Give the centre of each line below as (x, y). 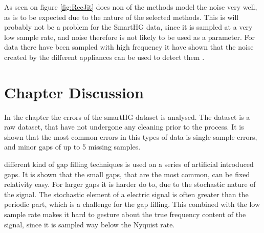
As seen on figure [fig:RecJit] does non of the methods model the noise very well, (131, 7)
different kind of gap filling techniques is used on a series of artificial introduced (129, 164)
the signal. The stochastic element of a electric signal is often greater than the (126, 194)
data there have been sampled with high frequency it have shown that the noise (129, 47)
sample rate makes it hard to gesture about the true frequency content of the (125, 214)
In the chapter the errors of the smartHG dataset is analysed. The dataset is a (127, 116)
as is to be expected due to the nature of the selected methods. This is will (122, 17)
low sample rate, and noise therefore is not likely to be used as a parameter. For (129, 37)
